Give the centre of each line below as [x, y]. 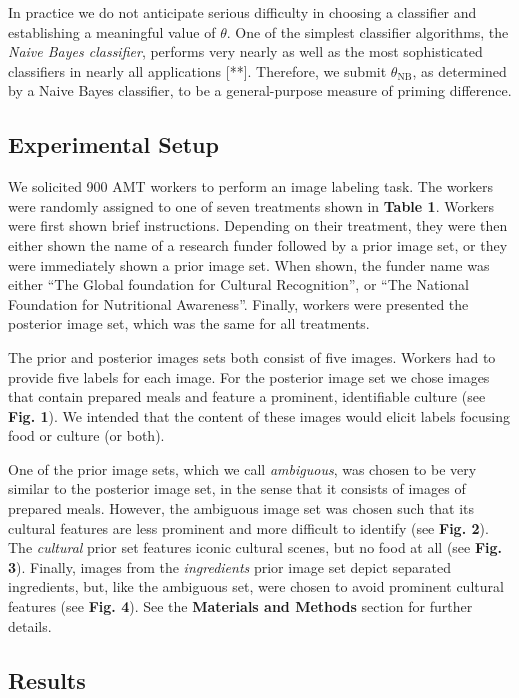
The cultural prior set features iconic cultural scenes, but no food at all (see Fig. [255, 547]
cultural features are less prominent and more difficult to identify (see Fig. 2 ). [248, 527]
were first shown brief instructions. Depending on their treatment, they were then [258, 225]
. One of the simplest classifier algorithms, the [367, 31]
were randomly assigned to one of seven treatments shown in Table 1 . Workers [251, 205]
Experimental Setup [113, 144]
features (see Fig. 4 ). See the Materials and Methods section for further [240, 606]
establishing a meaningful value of [112, 31]
